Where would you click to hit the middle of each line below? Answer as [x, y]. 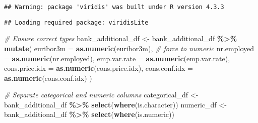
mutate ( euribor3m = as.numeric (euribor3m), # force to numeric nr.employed [129, 48]
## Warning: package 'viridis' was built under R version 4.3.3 [114, 7]
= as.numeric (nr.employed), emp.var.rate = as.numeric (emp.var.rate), [117, 58]
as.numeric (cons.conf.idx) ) [48, 78]
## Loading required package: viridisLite [76, 22]
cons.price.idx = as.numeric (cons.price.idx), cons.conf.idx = [99, 68]
